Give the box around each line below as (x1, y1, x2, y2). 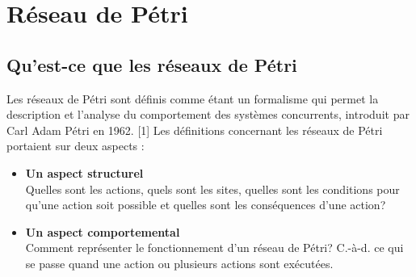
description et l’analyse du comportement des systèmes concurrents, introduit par (6, 106, 410, 123)
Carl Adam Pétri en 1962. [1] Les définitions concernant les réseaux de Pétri (6, 121, 383, 138)
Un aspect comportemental (25, 223, 180, 240)
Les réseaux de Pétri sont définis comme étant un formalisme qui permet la (6, 90, 379, 107)
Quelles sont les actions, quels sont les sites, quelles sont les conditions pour (25, 180, 400, 197)
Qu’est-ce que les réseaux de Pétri (6, 52, 297, 77)
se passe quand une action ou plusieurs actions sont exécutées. (25, 254, 334, 271)
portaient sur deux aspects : (6, 137, 145, 154)
